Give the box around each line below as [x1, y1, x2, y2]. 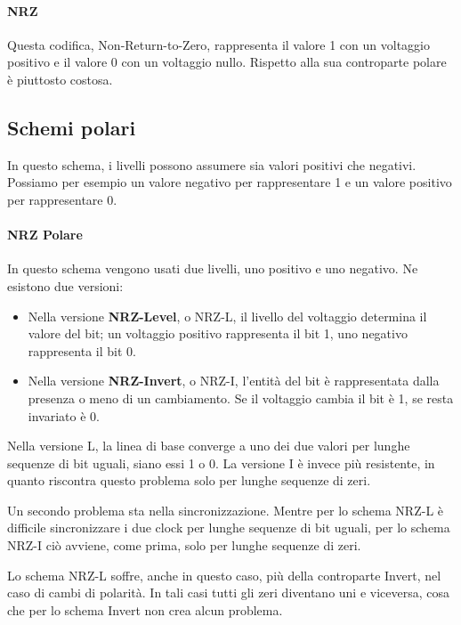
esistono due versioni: [7, 276, 124, 295]
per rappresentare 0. [7, 190, 117, 208]
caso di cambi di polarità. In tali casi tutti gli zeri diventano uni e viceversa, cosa [7, 583, 450, 602]
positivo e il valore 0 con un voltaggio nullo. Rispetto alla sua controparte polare [7, 53, 447, 71]
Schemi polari [7, 113, 136, 141]
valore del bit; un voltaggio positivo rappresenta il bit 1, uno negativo [28, 324, 408, 343]
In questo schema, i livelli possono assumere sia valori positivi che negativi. [7, 155, 417, 174]
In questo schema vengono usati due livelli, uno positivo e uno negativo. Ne [7, 259, 418, 278]
